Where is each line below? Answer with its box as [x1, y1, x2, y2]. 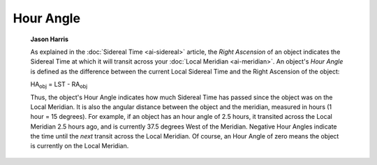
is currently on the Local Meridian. [30, 142, 129, 150]
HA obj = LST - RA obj [30, 80, 87, 90]
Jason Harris [30, 35, 69, 43]
